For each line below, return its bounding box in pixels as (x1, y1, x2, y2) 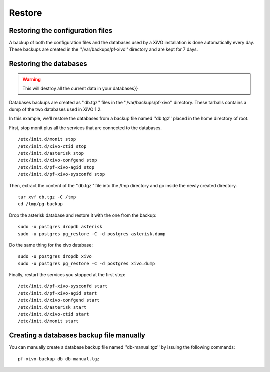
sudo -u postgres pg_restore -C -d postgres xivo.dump (18, 260, 155, 266)
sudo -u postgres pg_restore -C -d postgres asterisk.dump (18, 231, 166, 237)
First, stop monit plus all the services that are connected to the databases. (9, 125, 162, 131)
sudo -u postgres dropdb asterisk (18, 224, 102, 230)
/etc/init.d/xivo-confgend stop (18, 157, 97, 163)
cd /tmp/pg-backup (18, 201, 63, 207)
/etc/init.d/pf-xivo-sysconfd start (18, 283, 108, 289)
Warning (22, 76, 41, 82)
